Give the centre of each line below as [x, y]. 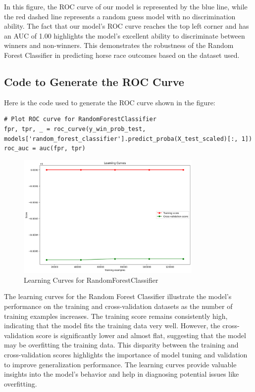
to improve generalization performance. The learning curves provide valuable [120, 364]
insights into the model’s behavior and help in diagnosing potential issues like [122, 374]
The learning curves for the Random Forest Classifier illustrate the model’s [118, 296]
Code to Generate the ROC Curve [94, 81]
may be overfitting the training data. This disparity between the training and [121, 345]
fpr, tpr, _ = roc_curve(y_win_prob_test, [75, 129]
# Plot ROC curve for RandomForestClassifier [80, 119]
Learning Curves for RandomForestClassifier [91, 280]
